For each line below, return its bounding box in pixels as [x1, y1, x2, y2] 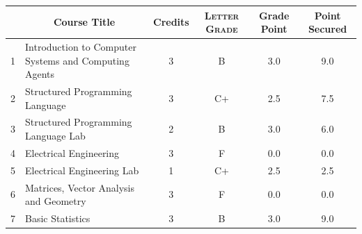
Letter [204, 8, 239, 22]
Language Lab [25, 128, 86, 142]
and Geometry [25, 194, 86, 208]
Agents [25, 67, 55, 81]
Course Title [53, 15, 116, 29]
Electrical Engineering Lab [25, 162, 139, 177]
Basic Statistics [25, 210, 90, 225]
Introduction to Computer [25, 39, 136, 53]
